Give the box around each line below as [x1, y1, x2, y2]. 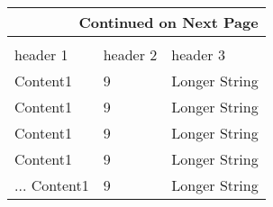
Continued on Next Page [78, 12, 259, 32]
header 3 [171, 44, 225, 65]
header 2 [103, 44, 158, 65]
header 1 [14, 44, 68, 65]
